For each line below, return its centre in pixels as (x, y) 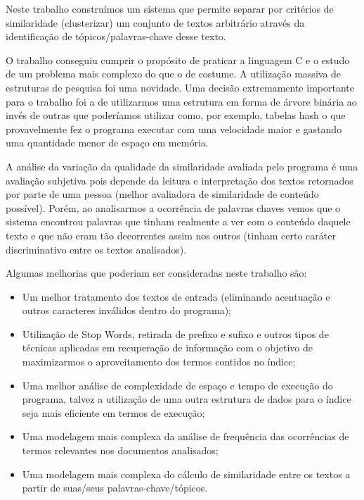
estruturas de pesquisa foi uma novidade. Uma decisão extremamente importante (180, 87)
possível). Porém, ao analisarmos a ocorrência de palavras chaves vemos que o (173, 207)
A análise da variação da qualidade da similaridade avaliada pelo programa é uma (182, 166)
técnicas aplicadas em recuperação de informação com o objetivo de (168, 348)
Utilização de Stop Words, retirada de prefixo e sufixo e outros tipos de (175, 333)
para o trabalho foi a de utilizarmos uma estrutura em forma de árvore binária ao (181, 101)
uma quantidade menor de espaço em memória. (107, 143)
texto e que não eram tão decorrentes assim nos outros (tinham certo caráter (171, 235)
